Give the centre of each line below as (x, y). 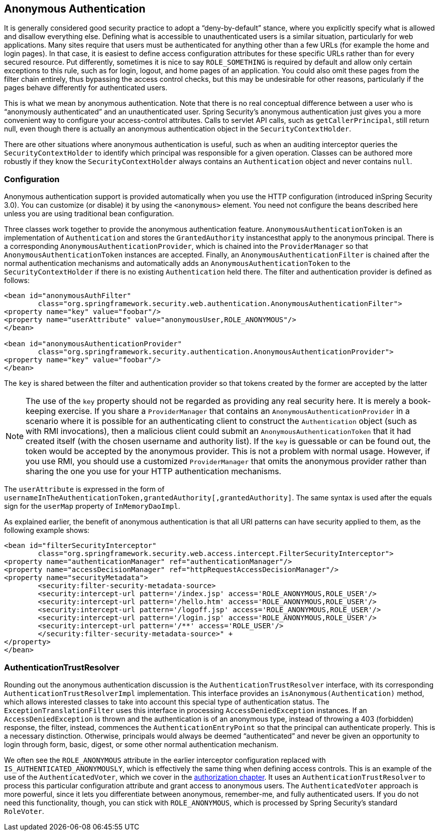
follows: (17, 281)
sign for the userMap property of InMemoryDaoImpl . (92, 506)
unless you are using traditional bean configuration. (89, 214)
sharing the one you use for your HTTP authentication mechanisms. (153, 471)
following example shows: (47, 530)
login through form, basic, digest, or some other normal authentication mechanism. (141, 744)
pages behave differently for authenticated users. (86, 88)
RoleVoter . (24, 811)
